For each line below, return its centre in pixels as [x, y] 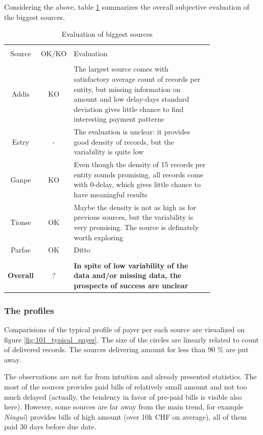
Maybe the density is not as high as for [135, 207]
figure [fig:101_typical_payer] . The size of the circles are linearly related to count [131, 339]
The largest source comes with [121, 69]
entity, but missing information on [127, 89]
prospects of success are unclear [131, 285]
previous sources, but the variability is [134, 217]
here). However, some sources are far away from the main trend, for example [124, 407]
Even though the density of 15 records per [140, 164]
